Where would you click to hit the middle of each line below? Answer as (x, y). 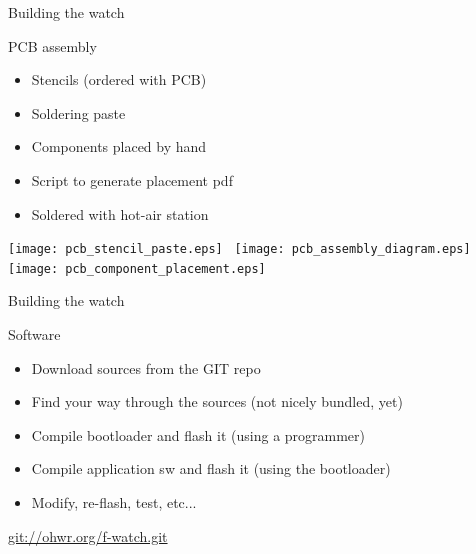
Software (34, 334)
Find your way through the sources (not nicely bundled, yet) (217, 401)
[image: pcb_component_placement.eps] (137, 268)
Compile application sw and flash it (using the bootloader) (211, 468)
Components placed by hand (119, 146)
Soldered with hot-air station (120, 213)
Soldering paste (78, 112)
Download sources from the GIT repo (146, 367)
